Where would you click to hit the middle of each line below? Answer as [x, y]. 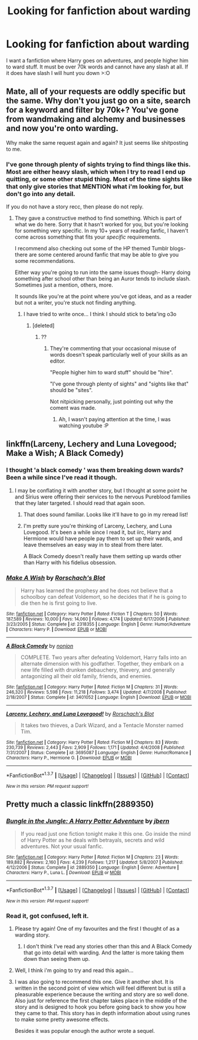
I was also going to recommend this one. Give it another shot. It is [94, 982]
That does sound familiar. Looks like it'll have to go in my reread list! [106, 514]
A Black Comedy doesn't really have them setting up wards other [102, 556]
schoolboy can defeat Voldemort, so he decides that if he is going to [103, 597]
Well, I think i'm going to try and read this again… [74, 970]
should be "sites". [71, 390]
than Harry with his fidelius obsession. [70, 562]
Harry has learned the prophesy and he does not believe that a [97, 591]
